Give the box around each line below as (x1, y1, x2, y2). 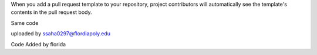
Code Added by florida (11, 41, 66, 47)
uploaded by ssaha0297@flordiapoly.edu (11, 30, 111, 37)
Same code (11, 19, 39, 26)
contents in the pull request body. (11, 9, 92, 16)
